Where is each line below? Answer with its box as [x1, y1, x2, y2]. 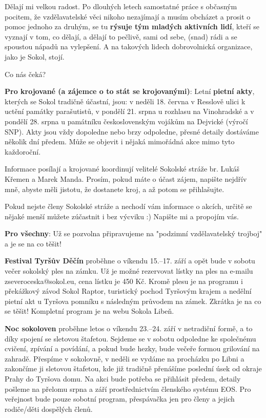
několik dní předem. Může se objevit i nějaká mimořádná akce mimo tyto [5, 136, 235, 147]
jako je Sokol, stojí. [5, 51, 65, 62]
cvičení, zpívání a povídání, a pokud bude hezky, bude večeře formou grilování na [5, 343, 260, 354]
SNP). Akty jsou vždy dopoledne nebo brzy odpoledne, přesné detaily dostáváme [5, 126, 259, 137]
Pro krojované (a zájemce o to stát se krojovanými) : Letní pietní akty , [5, 86, 255, 97]
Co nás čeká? [5, 68, 46, 79]
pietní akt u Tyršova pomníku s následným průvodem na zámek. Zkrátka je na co [5, 295, 261, 306]
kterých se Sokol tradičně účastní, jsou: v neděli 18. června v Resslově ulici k [5, 96, 245, 106]
